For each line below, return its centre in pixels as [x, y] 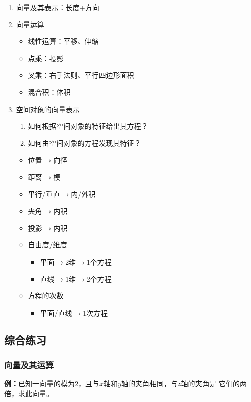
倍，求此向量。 [29, 393]
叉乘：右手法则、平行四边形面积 [81, 75]
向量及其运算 [29, 364]
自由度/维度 [47, 245]
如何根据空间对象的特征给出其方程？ [88, 126]
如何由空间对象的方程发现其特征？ [85, 143]
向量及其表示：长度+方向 [58, 7]
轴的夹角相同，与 [149, 384]
